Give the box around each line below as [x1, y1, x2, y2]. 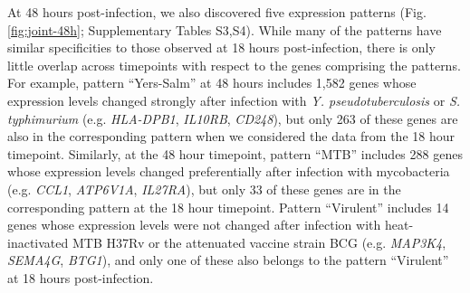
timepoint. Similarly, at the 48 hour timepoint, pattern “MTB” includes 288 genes [7, 144, 463, 163]
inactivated [7, 232, 69, 251]
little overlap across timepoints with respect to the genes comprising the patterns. [7, 55, 461, 74]
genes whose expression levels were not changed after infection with [7, 215, 381, 234]
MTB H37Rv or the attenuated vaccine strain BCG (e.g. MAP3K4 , [72, 232, 446, 251]
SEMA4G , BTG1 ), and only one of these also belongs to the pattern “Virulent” [7, 250, 449, 269]
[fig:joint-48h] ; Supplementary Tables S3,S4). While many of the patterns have [7, 20, 442, 39]
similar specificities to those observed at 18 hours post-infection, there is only [7, 38, 436, 57]
